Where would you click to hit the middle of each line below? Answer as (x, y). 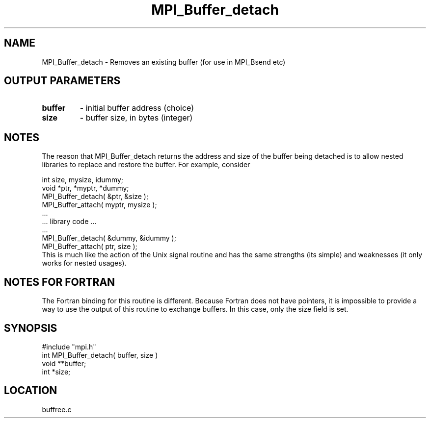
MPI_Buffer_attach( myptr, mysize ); (99, 205)
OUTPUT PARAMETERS (62, 81)
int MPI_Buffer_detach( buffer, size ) (100, 355)
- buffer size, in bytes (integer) (136, 118)
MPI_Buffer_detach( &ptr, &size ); (95, 197)
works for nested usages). (84, 263)
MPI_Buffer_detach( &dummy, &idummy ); (109, 238)
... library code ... (69, 222)
